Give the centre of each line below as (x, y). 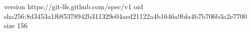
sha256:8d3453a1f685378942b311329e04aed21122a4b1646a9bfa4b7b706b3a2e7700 (125, 16)
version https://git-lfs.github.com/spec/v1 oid (74, 6)
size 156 (16, 25)
